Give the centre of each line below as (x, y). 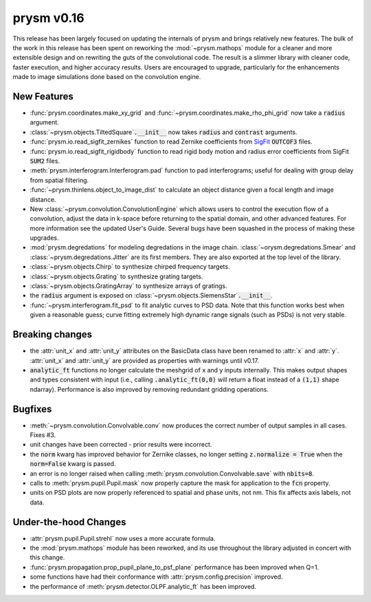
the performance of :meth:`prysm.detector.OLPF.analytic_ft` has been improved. (143, 586)
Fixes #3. (43, 435)
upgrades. (44, 238)
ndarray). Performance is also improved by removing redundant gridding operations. (149, 389)
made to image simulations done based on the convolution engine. (107, 77)
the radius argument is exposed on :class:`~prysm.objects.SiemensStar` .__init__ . (151, 296)
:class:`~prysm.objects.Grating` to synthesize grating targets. (116, 276)
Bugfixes (32, 409)
